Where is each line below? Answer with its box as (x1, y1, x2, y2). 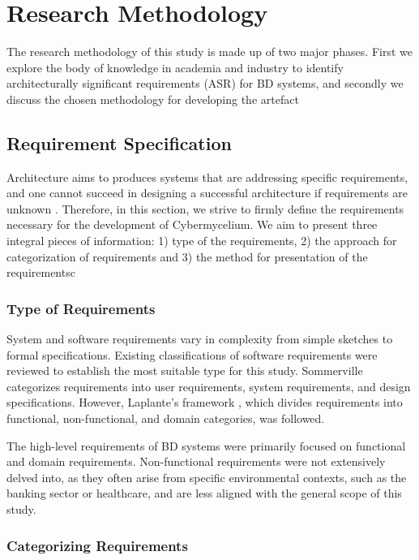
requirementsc (6, 264, 75, 281)
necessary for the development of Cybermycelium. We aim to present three (6, 216, 378, 233)
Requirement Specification (6, 130, 232, 155)
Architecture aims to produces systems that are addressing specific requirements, (6, 168, 408, 185)
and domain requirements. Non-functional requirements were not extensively (6, 453, 386, 470)
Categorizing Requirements (6, 535, 188, 555)
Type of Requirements (6, 298, 156, 318)
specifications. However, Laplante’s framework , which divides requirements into (6, 394, 403, 411)
